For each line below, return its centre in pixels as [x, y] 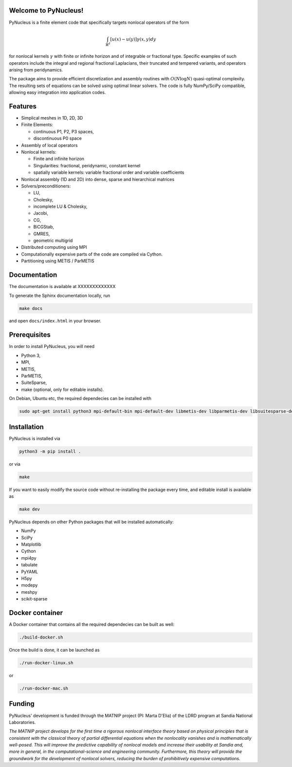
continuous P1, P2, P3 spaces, [64, 131]
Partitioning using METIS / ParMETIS [58, 261]
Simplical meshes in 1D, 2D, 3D [52, 118]
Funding [22, 704]
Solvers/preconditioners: [46, 186]
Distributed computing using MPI [54, 247]
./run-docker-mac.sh [44, 688]
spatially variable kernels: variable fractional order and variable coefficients [109, 172]
